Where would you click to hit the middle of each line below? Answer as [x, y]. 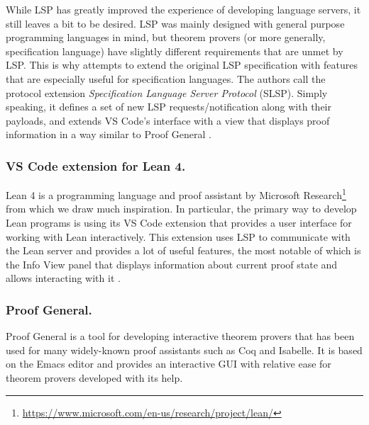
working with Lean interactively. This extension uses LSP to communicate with [178, 236]
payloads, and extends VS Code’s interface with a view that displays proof [168, 120]
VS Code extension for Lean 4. [96, 165]
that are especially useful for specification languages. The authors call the [166, 78]
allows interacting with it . [63, 278]
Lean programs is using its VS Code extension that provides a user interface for [179, 222]
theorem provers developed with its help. [94, 377]
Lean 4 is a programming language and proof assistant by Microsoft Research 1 [176, 194]
